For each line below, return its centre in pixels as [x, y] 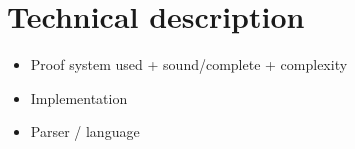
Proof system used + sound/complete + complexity [189, 64]
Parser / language [85, 131]
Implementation [79, 97]
